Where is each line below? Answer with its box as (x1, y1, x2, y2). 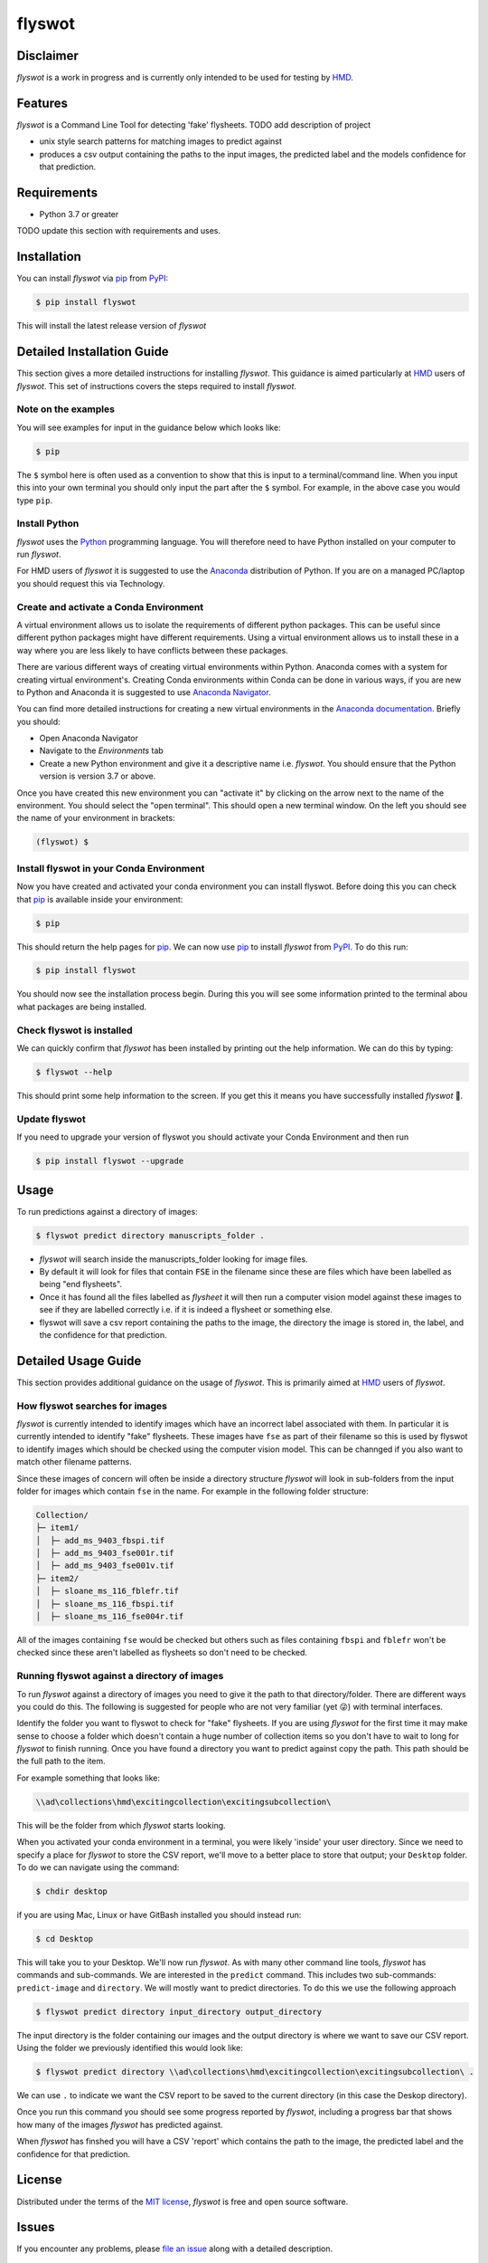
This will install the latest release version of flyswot (16, 320, 207, 331)
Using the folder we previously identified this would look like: (16, 2042, 243, 2054)
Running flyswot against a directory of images (16, 1670, 224, 1683)
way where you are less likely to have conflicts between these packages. (16, 645, 288, 655)
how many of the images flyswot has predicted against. (16, 2119, 223, 2130)
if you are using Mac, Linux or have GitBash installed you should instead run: (16, 1909, 302, 1920)
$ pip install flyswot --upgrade (35, 1156, 184, 1167)
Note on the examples (16, 403, 115, 415)
